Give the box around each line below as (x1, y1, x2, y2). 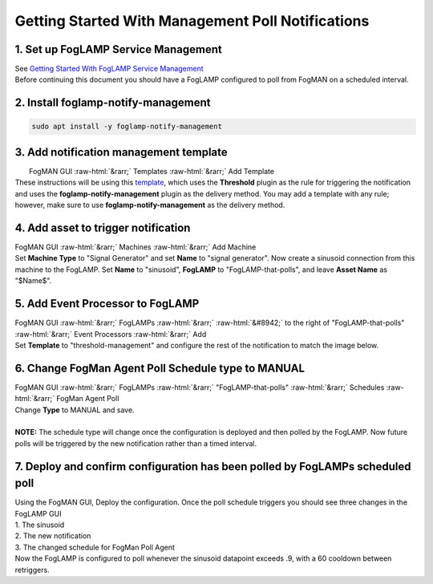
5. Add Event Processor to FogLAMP (14, 297, 200, 310)
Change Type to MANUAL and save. (14, 405, 136, 415)
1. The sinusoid (14, 520, 65, 529)
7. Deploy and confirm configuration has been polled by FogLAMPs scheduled (14, 460, 411, 473)
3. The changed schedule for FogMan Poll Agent (14, 542, 176, 552)
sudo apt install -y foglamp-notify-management (31, 122, 222, 132)
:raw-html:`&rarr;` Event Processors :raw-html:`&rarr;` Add (14, 329, 207, 339)
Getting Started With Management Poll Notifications (14, 12, 370, 30)
